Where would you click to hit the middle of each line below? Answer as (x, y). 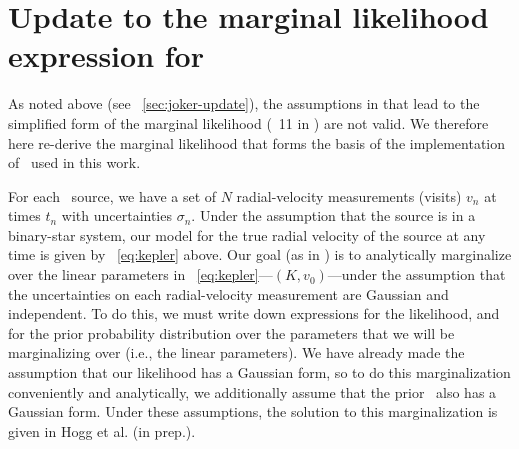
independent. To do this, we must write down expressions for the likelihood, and (254, 313)
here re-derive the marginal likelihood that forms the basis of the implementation (257, 142)
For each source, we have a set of (112, 195)
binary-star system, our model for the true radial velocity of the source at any (247, 234)
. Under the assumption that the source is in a (333, 215)
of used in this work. (74, 162)
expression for (106, 55)
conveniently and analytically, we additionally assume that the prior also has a (252, 391)
